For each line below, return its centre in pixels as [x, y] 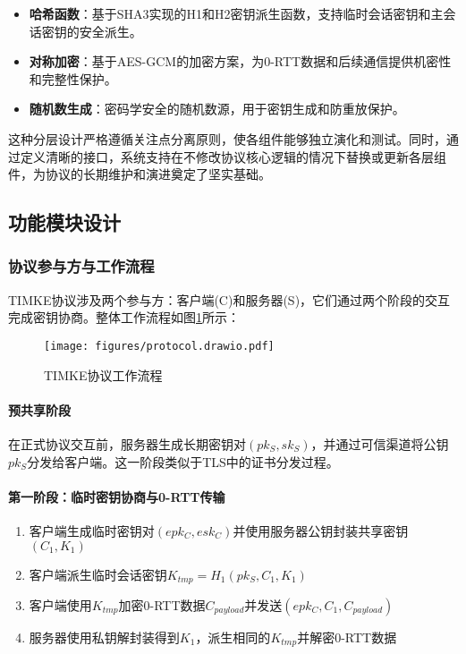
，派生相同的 [233, 637]
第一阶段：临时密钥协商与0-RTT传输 [117, 496]
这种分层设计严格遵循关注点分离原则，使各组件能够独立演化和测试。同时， [227, 138]
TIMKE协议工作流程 [103, 374]
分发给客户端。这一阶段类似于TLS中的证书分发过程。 [183, 461]
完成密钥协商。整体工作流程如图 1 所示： [124, 317]
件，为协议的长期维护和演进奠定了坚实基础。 [140, 174]
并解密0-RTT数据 [347, 637]
